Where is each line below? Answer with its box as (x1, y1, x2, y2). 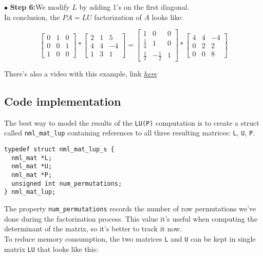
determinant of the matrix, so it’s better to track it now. (4, 223, 182, 234)
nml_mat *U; (11, 163, 52, 170)
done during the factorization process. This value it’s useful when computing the (4, 213, 257, 224)
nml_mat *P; (11, 171, 52, 179)
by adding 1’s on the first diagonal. (79, 2, 190, 12)
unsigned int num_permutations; (11, 180, 122, 187)
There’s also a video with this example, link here (4, 68, 157, 78)
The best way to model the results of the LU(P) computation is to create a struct (4, 117, 259, 128)
